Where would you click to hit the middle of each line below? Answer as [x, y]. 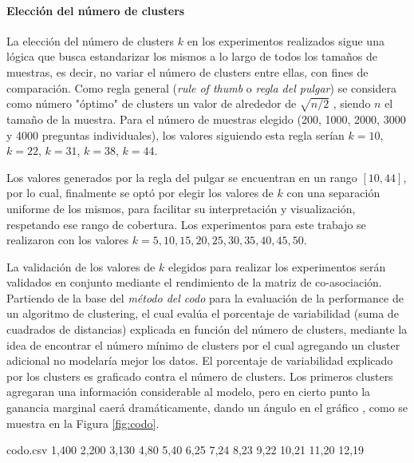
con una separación [333, 193]
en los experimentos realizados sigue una [286, 40]
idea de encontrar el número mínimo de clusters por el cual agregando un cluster [203, 344]
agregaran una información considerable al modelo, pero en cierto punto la [189, 392]
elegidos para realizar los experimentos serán [277, 266]
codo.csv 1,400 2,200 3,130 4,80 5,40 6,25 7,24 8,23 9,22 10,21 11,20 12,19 [185, 450]
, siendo [352, 103]
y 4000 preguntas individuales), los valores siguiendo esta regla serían [175, 135]
